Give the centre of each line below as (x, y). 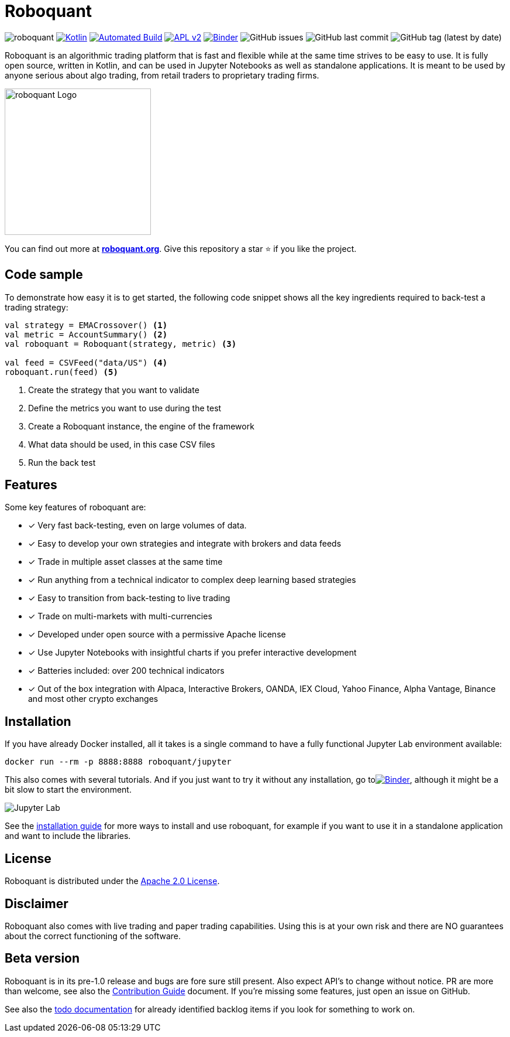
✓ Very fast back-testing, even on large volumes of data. (137, 526)
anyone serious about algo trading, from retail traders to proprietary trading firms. (162, 75)
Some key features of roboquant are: (75, 507)
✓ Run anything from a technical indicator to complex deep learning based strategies (192, 580)
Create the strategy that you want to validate (114, 390)
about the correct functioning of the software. (93, 936)
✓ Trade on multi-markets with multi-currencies (120, 616)
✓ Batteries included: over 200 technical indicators (126, 671)
